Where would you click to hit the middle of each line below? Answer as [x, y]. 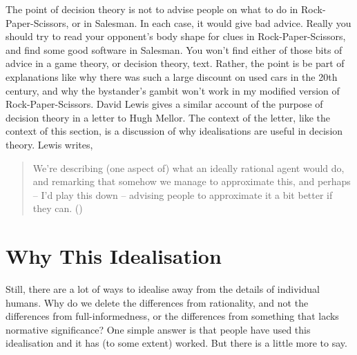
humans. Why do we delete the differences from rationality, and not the [157, 302]
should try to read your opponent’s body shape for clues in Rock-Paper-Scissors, [176, 36]
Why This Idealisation [114, 256]
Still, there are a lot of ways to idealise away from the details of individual [163, 289]
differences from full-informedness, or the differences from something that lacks [172, 316]
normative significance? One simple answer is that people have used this [158, 329]
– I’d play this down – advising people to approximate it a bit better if [183, 194]
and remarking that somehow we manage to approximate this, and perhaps [192, 181]
